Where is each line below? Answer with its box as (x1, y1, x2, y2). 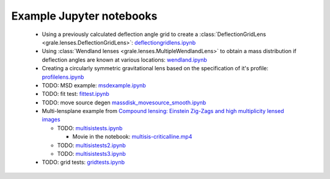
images (42, 116, 61, 123)
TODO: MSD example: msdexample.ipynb (42, 81, 146, 89)
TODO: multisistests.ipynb (57, 124, 123, 131)
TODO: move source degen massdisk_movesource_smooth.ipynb (42, 98, 207, 106)
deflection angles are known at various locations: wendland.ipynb (42, 56, 207, 64)
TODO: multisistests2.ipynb (57, 141, 127, 149)
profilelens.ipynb (42, 73, 84, 81)
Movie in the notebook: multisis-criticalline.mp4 (72, 133, 193, 141)
